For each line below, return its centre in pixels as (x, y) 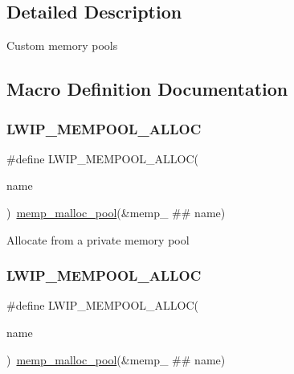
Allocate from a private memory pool (98, 239)
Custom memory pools (62, 45)
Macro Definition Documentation (147, 89)
